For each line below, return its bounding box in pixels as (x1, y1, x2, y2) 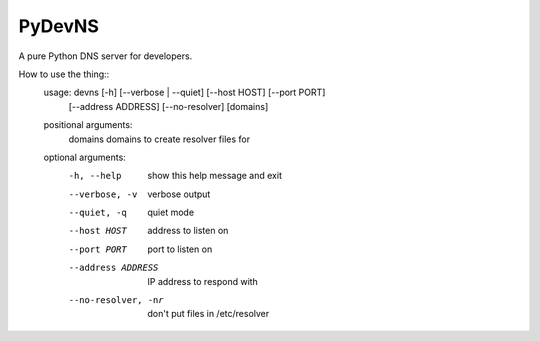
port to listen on (147, 243, 213, 255)
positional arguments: (43, 119, 133, 131)
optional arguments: (43, 151, 127, 163)
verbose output (147, 188, 211, 200)
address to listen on (147, 225, 229, 237)
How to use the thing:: (18, 68, 110, 80)
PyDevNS (18, 15, 99, 37)
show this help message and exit (147, 170, 282, 182)
